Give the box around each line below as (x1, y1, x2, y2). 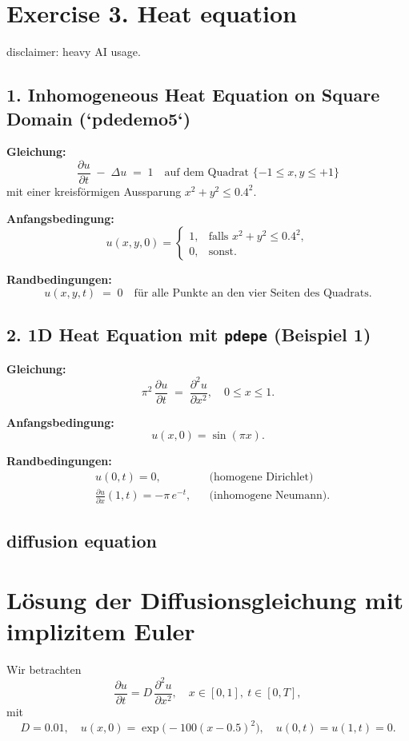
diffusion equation (6, 528, 157, 553)
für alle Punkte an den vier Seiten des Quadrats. (134, 287, 372, 299)
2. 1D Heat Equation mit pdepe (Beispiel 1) (6, 322, 371, 347)
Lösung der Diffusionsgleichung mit (6, 583, 404, 616)
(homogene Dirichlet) (209, 471, 314, 483)
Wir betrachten (6, 660, 82, 677)
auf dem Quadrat (164, 167, 249, 179)
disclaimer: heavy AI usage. (6, 43, 141, 60)
